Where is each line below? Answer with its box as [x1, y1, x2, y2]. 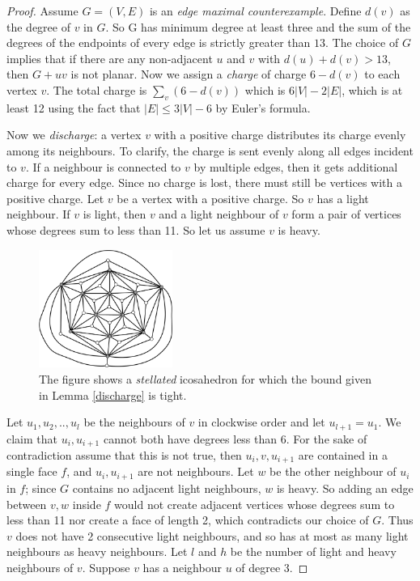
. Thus [381, 511, 414, 528]
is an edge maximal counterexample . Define [149, 2, 362, 19]
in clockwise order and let [197, 413, 325, 430]
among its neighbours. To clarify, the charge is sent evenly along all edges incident [6, 142, 414, 159]
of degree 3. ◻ [235, 558, 308, 575]
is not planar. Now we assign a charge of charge [70, 66, 307, 83]
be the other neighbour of [269, 463, 397, 480]
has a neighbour [142, 558, 222, 575]
